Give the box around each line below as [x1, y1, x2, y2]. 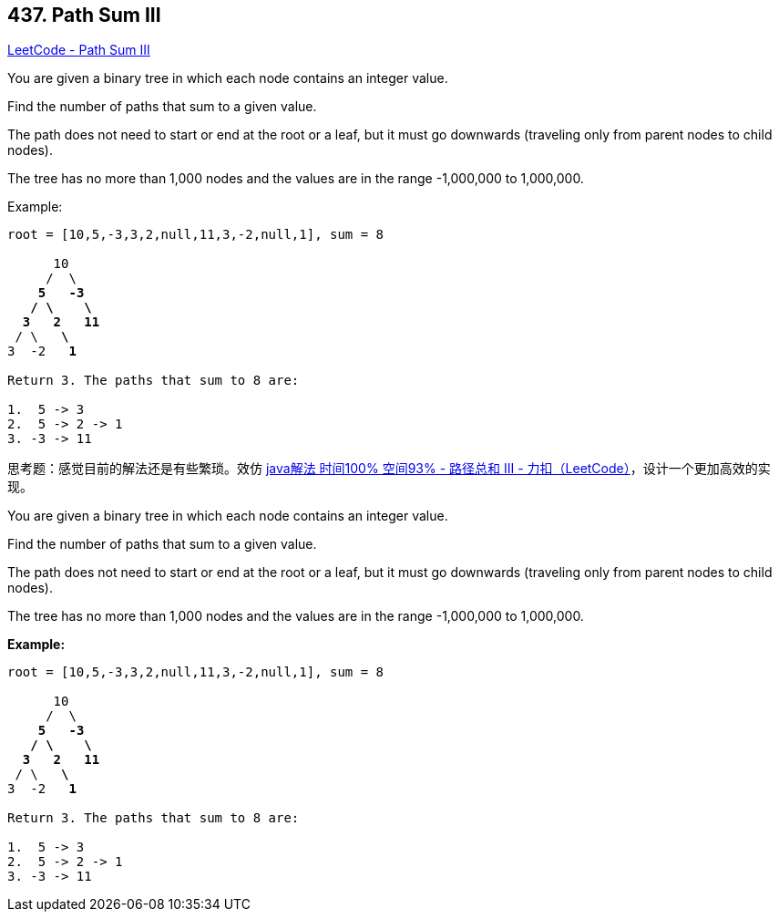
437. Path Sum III [7, 4, 161, 26]
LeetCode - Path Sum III [7, 42, 150, 58]
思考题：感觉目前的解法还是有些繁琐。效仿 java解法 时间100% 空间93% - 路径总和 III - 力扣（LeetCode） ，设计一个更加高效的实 [7, 460, 771, 477]
